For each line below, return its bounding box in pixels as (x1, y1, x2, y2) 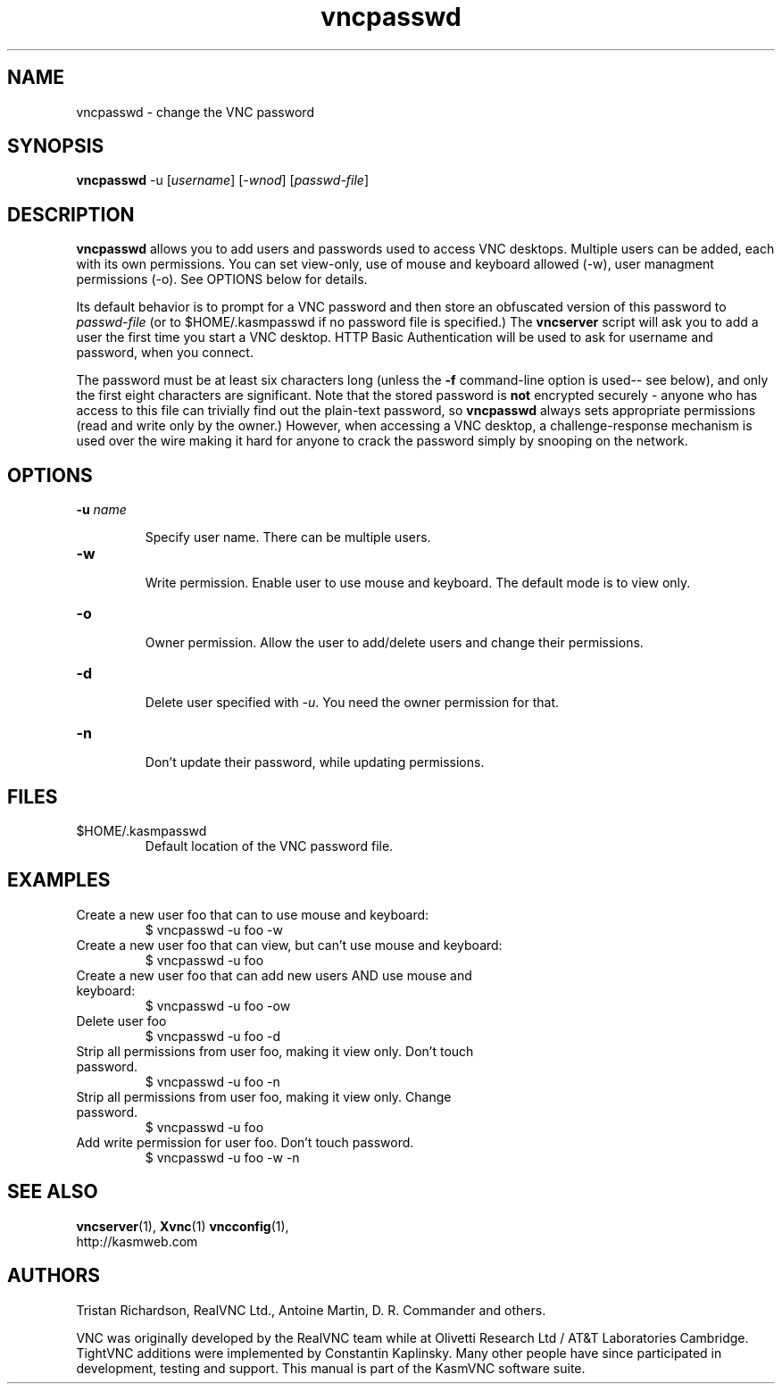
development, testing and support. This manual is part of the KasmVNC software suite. (76, 1360, 586, 1376)
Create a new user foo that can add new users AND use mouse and (76, 967, 472, 983)
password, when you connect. (76, 345, 254, 361)
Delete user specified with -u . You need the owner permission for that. (145, 695, 560, 711)
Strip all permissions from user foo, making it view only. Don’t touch (76, 1043, 474, 1059)
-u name (76, 502, 127, 518)
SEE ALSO (7, 1180, 98, 1204)
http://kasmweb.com (76, 1233, 198, 1249)
